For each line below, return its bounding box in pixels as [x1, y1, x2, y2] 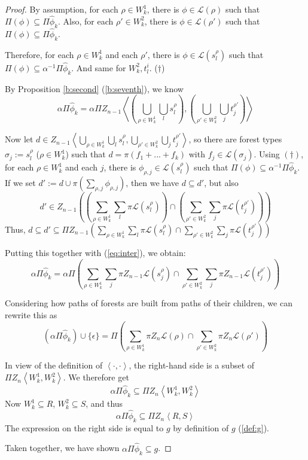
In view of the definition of [5, 359, 103, 371]
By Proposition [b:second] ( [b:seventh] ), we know [5, 82, 184, 95]
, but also [204, 176, 239, 189]
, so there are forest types [188, 133, 282, 145]
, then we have [126, 176, 179, 189]
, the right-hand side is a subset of [129, 359, 255, 371]
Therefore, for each [5, 48, 74, 60]
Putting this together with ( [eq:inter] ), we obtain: [5, 246, 186, 258]
